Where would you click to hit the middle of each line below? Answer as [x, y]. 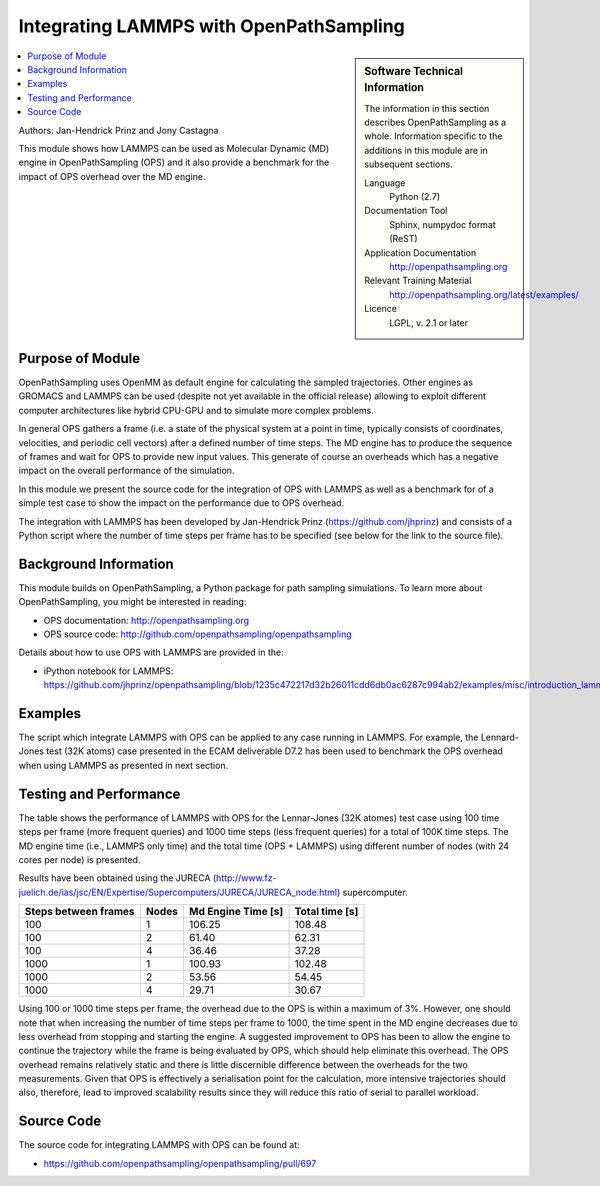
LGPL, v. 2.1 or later [429, 322]
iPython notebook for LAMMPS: [108, 671]
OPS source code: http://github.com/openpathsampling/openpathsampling [197, 634]
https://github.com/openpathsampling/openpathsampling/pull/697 [180, 1163]
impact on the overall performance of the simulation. [126, 471]
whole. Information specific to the [433, 136]
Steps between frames [79, 912]
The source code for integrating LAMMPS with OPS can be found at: [159, 1145]
